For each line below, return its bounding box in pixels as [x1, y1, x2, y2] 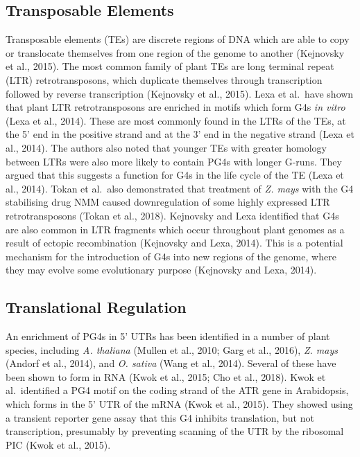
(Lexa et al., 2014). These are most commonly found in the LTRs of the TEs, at [6, 113, 346, 127]
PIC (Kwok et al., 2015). [6, 437, 111, 451]
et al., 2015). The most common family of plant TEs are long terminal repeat [6, 59, 334, 73]
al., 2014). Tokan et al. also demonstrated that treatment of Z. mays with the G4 [6, 181, 354, 195]
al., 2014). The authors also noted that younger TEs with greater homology [6, 140, 327, 154]
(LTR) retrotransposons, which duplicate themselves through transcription [6, 72, 323, 87]
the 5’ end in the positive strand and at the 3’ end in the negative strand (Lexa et [6, 127, 354, 141]
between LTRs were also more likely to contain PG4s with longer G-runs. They [6, 154, 342, 168]
